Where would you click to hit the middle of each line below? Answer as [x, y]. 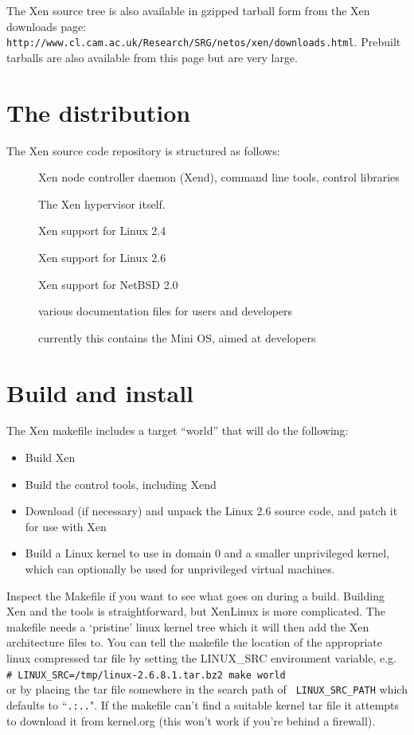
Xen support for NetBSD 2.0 [108, 284]
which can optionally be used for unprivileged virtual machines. [180, 569]
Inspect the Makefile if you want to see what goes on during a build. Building [195, 595]
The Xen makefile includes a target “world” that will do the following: [178, 430]
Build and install [100, 392]
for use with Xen [66, 526]
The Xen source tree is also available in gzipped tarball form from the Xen [188, 10]
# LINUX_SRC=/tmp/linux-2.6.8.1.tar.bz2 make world [146, 675]
